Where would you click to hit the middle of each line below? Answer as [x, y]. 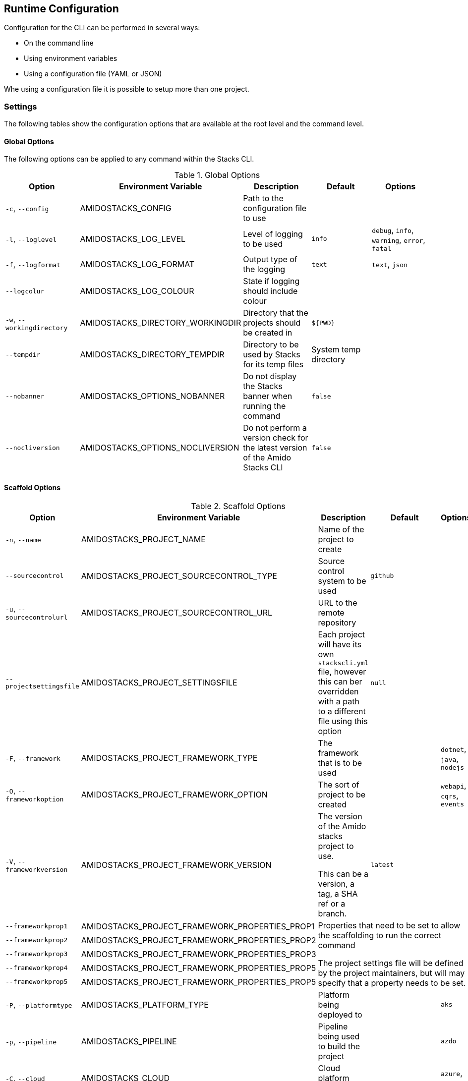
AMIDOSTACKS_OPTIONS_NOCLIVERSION [160, 448]
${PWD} [323, 323]
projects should [272, 323]
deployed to [340, 1014]
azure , [452, 1073]
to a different [342, 711]
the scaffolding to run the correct [380, 935]
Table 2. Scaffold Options [238, 506]
